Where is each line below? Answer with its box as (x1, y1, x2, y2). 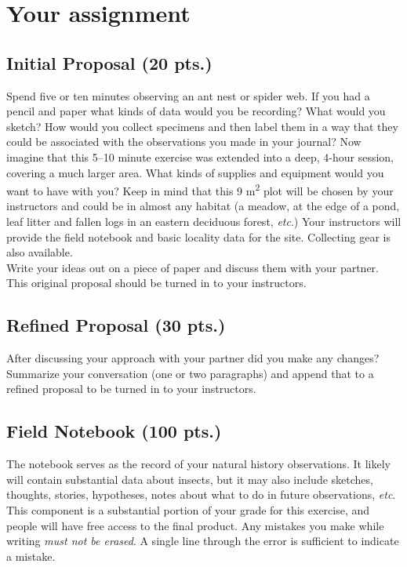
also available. (6, 244, 73, 260)
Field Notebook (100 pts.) (6, 419, 222, 443)
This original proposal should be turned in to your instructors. (6, 274, 307, 291)
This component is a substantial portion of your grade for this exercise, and (6, 501, 370, 518)
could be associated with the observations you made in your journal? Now (6, 133, 362, 150)
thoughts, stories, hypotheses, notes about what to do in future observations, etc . (6, 486, 396, 503)
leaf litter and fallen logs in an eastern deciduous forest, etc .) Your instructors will (6, 213, 402, 229)
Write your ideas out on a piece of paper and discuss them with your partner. (6, 259, 380, 275)
